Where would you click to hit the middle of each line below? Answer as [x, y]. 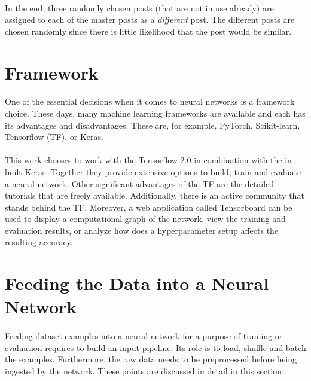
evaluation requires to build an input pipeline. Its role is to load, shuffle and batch [155, 347]
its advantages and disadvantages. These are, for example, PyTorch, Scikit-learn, [153, 125]
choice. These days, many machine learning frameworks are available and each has [155, 113]
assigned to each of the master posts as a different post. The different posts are [150, 19]
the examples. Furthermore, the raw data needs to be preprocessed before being [151, 359]
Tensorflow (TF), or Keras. [54, 137]
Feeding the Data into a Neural [137, 283]
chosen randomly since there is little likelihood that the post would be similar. [148, 31]
